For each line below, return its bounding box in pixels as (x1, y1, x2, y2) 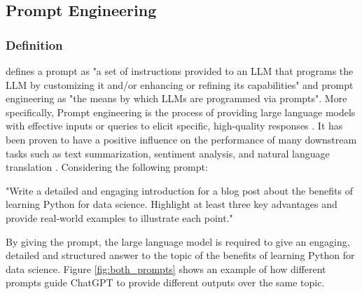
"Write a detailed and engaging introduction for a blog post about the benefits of (6, 183, 353, 197)
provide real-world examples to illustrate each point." (6, 210, 233, 225)
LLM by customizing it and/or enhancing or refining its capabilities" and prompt (6, 77, 354, 92)
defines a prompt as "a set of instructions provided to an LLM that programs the (6, 64, 354, 78)
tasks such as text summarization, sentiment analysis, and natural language (6, 146, 330, 160)
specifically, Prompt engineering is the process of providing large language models (6, 104, 356, 119)
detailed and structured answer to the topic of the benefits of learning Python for (6, 248, 355, 262)
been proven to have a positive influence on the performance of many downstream (6, 132, 357, 146)
